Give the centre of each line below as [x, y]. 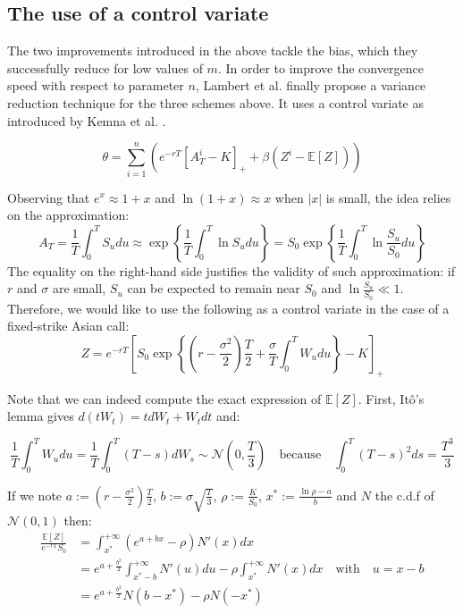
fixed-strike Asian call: [68, 326]
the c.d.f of [404, 495]
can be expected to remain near [214, 288]
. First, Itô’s [391, 398]
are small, [79, 288]
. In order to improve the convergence [320, 67]
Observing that [49, 197]
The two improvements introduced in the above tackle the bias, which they [213, 50]
